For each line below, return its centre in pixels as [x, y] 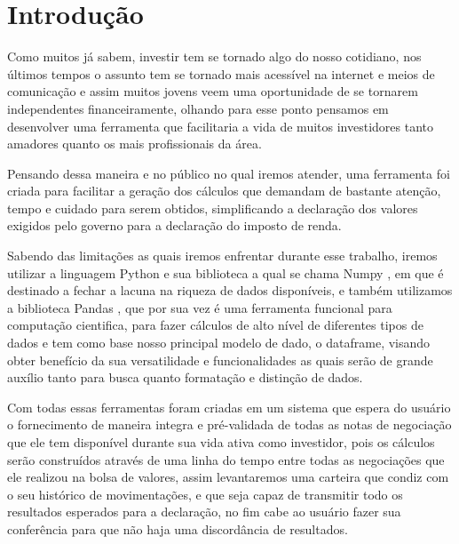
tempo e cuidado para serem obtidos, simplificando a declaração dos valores [213, 208]
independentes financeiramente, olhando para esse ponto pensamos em [198, 108]
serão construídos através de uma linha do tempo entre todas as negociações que [226, 459]
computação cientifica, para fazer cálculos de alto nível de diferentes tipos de [215, 325]
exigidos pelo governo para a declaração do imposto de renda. [174, 225]
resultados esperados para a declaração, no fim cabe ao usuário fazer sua [204, 512]
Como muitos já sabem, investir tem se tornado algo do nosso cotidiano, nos [214, 56]
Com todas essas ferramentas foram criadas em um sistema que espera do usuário [229, 407]
